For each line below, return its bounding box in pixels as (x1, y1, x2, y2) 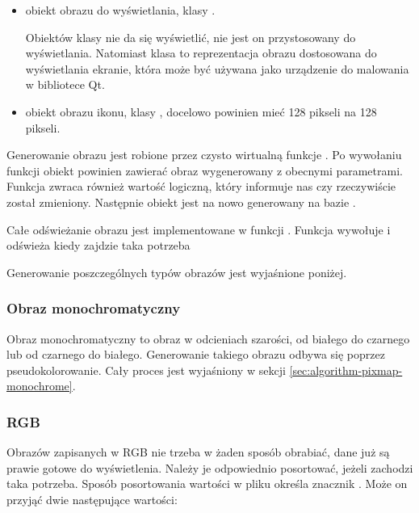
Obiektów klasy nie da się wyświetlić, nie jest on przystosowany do (25, 28, 356, 45)
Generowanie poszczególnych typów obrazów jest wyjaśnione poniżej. (6, 263, 347, 280)
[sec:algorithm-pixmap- (289, 361, 403, 378)
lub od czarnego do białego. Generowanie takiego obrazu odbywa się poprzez (6, 346, 385, 363)
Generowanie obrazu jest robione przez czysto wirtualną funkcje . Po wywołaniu (6, 146, 402, 163)
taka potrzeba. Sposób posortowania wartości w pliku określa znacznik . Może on (6, 475, 408, 492)
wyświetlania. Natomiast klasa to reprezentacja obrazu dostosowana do (25, 44, 377, 61)
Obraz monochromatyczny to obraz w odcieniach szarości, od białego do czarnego (6, 330, 410, 347)
